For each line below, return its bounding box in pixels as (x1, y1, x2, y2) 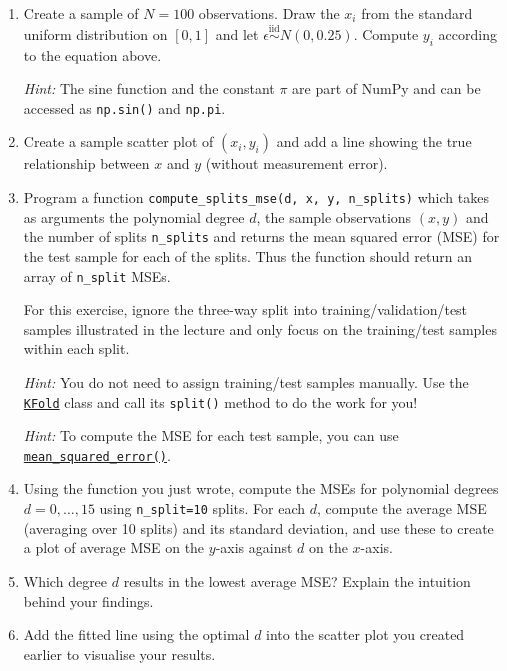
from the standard (361, 3, 473, 23)
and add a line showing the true (276, 131, 472, 152)
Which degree (23, 570, 108, 591)
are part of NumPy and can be (292, 78, 481, 99)
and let (215, 23, 259, 44)
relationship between (23, 153, 150, 174)
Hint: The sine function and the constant (23, 78, 275, 99)
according (438, 23, 497, 44)
